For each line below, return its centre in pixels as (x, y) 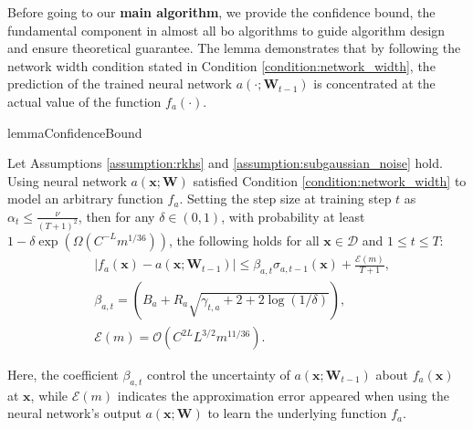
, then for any (116, 216)
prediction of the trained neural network (120, 84)
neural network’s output (74, 413)
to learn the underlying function (297, 413)
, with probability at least (293, 216)
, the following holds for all (244, 240)
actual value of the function (84, 101)
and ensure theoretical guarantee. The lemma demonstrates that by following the (234, 48)
